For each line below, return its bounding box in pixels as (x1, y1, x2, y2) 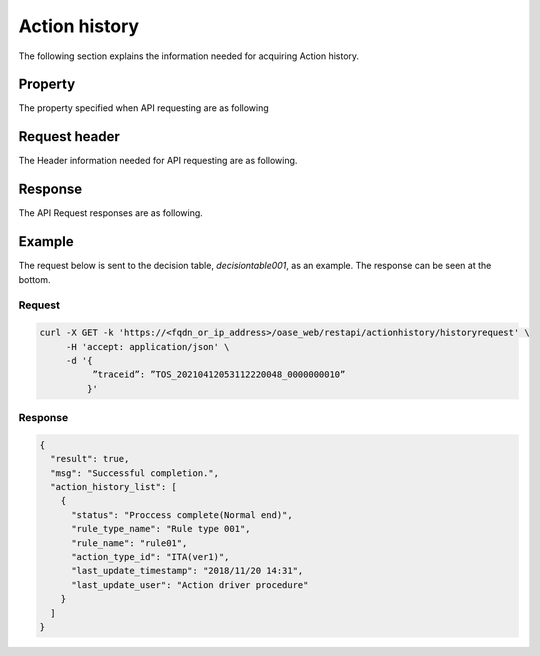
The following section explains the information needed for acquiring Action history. (18, 50, 360, 62)
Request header (18, 128, 120, 145)
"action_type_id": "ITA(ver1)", (71, 551, 230, 562)
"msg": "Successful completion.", (50, 467, 220, 479)
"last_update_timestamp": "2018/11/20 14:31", (71, 565, 304, 577)
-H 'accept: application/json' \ (65, 341, 230, 352)
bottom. (18, 273, 51, 285)
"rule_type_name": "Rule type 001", (71, 523, 251, 535)
